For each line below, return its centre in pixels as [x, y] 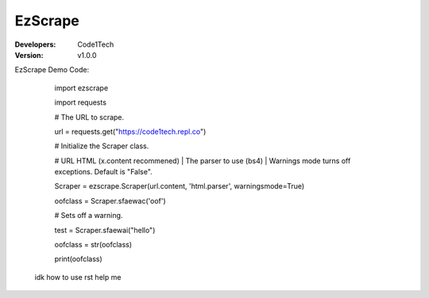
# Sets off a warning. [89, 216]
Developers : [35, 44]
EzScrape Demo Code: [52, 70]
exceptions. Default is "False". [103, 172]
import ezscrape [81, 88]
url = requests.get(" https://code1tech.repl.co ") [130, 132]
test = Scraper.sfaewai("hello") [105, 230]
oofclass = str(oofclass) [93, 245]
